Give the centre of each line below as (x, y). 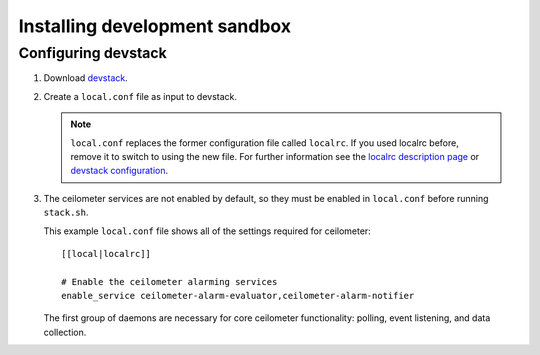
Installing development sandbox (155, 26)
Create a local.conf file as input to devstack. (140, 96)
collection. (65, 332)
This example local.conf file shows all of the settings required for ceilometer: (207, 231)
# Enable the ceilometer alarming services (169, 281)
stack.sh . (66, 212)
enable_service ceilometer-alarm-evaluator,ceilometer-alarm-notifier (238, 296)
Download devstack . (86, 78)
